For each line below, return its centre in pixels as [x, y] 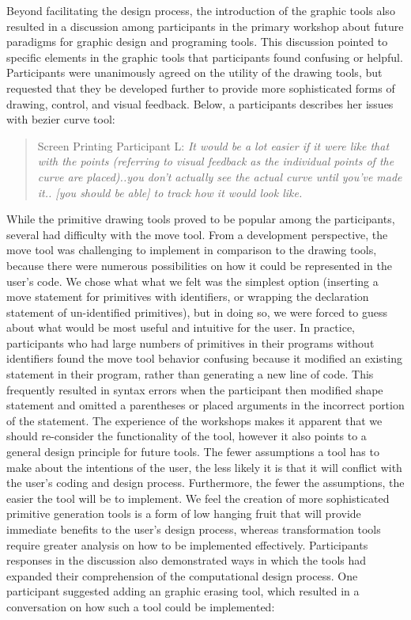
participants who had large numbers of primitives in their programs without [190, 342]
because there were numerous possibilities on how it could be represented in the [199, 265]
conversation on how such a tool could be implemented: [141, 606]
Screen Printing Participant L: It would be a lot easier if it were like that [213, 145]
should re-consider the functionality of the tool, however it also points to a [187, 436]
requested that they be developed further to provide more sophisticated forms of [201, 87]
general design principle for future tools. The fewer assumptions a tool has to [193, 452]
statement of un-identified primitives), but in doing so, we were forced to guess [197, 312]
